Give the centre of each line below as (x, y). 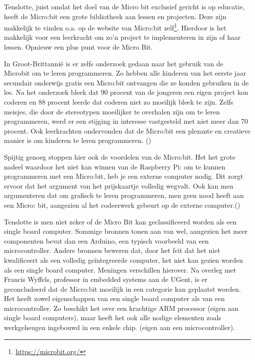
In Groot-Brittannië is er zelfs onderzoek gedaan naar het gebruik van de (114, 63)
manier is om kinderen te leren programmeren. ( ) (78, 140)
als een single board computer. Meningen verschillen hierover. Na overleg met (120, 269)
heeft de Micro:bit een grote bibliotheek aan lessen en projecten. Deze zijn (115, 16)
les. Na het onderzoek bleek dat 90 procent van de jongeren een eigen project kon (126, 92)
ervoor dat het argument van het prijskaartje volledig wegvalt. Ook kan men (119, 185)
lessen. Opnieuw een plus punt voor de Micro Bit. (78, 47)
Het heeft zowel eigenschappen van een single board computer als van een (115, 298)
